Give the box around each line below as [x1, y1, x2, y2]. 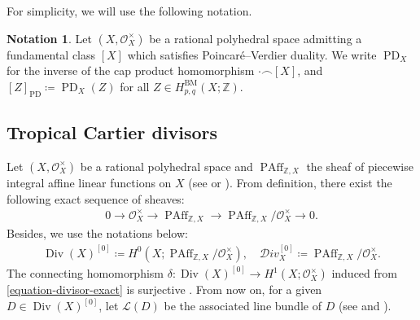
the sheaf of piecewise [306, 157, 413, 174]
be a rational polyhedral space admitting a [149, 29, 362, 46]
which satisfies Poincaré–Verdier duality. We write [127, 46, 377, 63]
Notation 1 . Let [7, 29, 92, 46]
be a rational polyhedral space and [80, 157, 253, 174]
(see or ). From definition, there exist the [188, 174, 392, 191]
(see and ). [338, 297, 392, 314]
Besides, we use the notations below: [7, 225, 188, 242]
